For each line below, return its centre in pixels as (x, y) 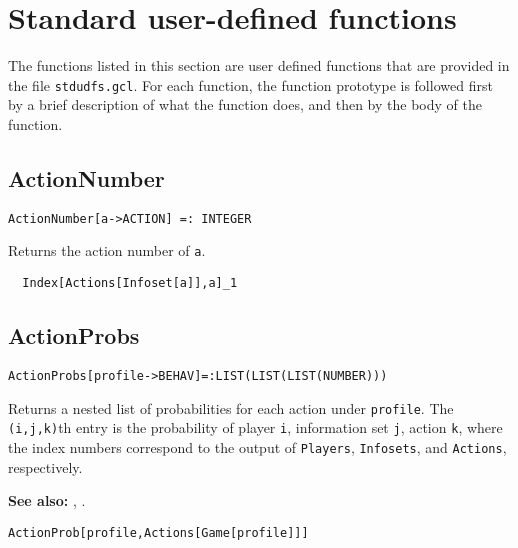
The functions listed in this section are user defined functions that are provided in (259, 65)
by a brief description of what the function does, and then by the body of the (245, 104)
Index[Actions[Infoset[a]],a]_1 (130, 283)
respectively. (45, 466)
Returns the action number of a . (107, 250)
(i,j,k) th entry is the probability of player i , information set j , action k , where (255, 427)
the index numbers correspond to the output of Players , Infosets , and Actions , (257, 446)
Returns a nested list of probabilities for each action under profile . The (231, 407)
